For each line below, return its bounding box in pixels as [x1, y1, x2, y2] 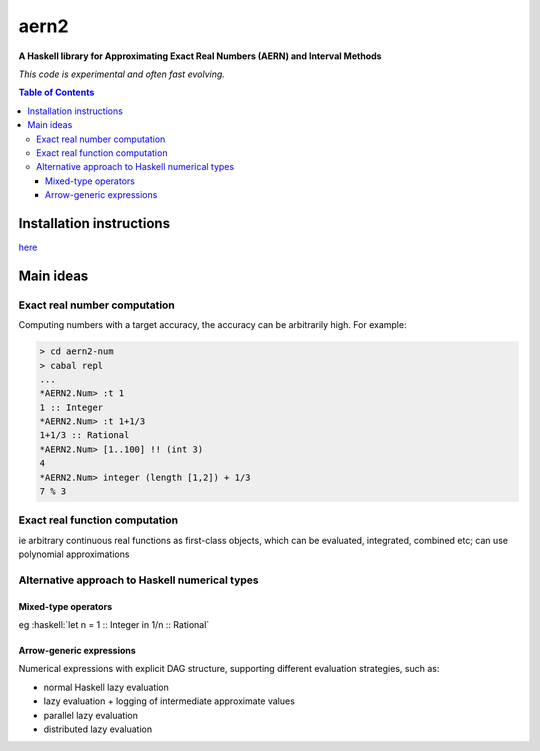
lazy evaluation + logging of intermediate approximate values [43, 695, 295, 707]
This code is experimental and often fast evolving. [18, 68, 225, 80]
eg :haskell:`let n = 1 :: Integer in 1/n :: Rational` [18, 619, 210, 631]
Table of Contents [18, 86, 95, 99]
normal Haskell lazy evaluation [43, 681, 170, 693]
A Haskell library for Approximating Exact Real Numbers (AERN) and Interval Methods [18, 50, 382, 62]
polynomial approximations [18, 548, 130, 560]
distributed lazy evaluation [43, 723, 153, 735]
